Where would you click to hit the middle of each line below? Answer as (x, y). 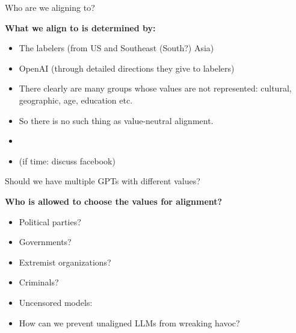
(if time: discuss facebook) (67, 160)
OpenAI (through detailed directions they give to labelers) (127, 68)
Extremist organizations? (65, 262)
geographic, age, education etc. (76, 100)
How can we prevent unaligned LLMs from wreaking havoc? (129, 322)
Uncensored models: (56, 302)
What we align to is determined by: (80, 27)
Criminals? (39, 282)
